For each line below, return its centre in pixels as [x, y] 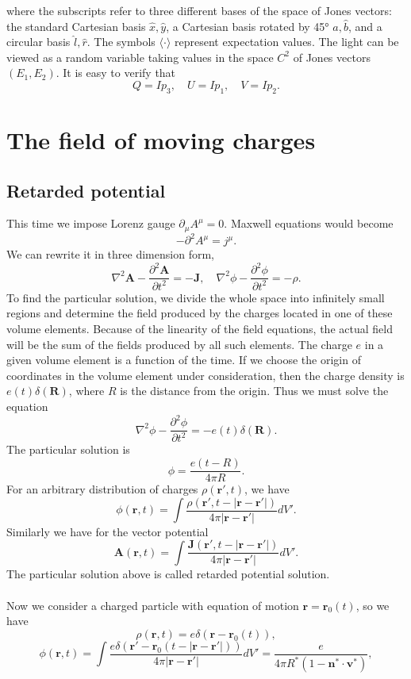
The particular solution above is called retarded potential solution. [168, 574]
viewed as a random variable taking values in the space [140, 57]
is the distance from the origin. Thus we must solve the [254, 391]
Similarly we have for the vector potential [108, 531]
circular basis [38, 42]
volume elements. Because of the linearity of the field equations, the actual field [200, 328]
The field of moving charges [161, 139]
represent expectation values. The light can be [286, 42]
